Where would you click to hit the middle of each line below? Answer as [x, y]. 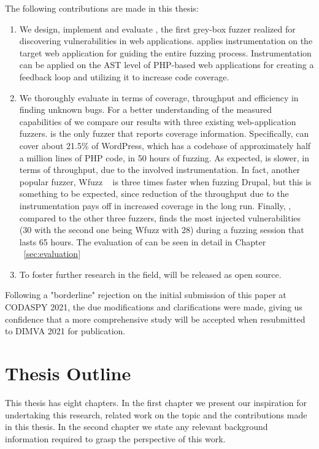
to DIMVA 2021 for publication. [65, 331]
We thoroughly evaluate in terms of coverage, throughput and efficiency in [159, 97]
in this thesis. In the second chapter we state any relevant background [136, 427]
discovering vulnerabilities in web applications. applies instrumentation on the [166, 41]
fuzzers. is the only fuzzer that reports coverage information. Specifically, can [164, 133]
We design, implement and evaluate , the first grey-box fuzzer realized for [157, 29]
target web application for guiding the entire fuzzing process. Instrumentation [165, 52]
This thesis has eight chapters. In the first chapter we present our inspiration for [156, 402]
